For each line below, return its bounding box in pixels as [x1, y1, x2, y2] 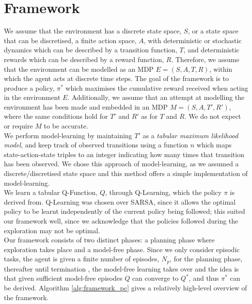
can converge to [132, 273, 179, 283]
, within [209, 64, 233, 74]
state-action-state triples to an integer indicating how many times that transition [4, 149, 244, 159]
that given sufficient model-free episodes [4, 273, 123, 283]
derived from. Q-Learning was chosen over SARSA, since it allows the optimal [4, 196, 236, 207]
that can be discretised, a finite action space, [4, 35, 137, 45]
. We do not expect [184, 111, 241, 121]
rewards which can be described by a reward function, [4, 54, 164, 64]
